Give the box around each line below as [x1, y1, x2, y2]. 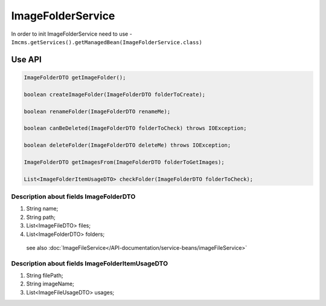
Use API [11, 54, 42, 65]
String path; [26, 213, 56, 221]
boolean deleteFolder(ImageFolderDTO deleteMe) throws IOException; [24, 142, 231, 149]
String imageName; [26, 280, 75, 287]
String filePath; [26, 272, 63, 279]
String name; [26, 205, 59, 212]
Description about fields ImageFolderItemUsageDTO [11, 259, 168, 267]
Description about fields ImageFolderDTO [11, 192, 136, 201]
